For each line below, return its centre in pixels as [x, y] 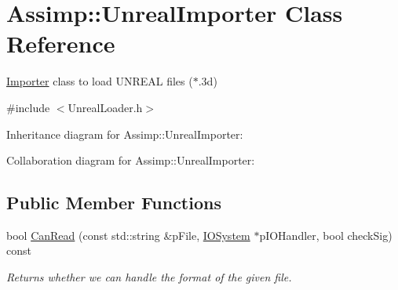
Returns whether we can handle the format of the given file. [149, 277]
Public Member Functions [114, 203]
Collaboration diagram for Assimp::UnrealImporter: [131, 160]
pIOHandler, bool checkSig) [326, 235]
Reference [61, 43]
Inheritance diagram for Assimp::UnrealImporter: [125, 134]
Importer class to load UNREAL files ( [100, 81]
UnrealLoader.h [105, 107]
